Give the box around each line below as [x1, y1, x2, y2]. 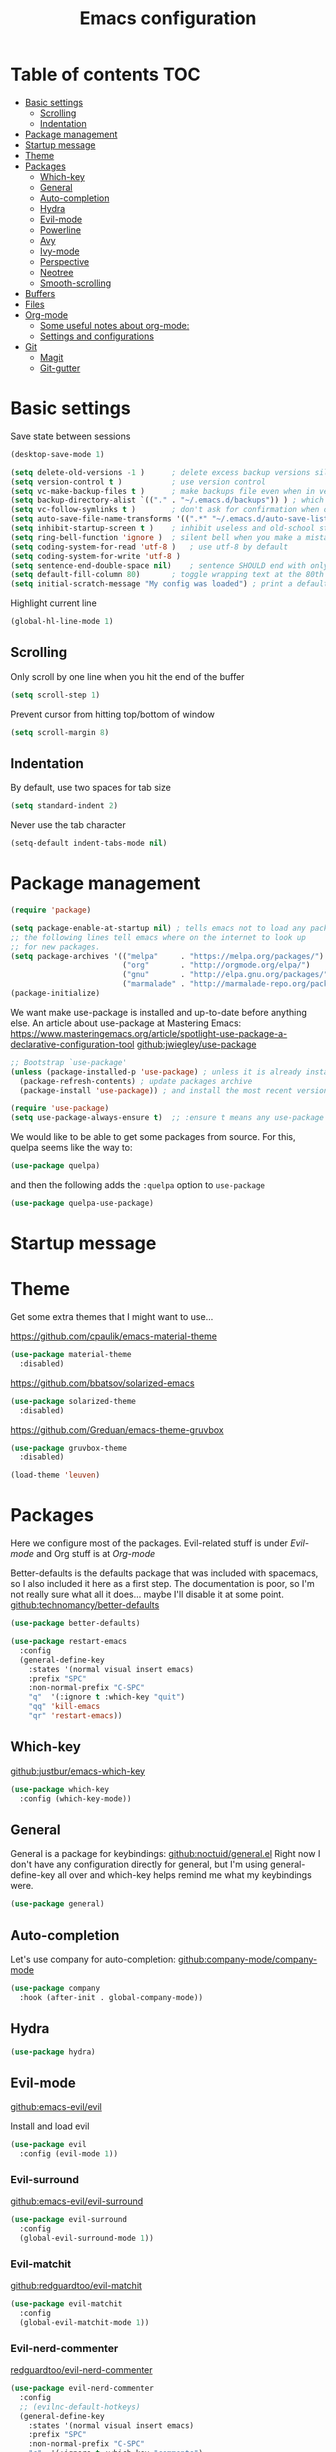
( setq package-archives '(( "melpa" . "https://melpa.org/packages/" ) [10, 951, 325, 961]
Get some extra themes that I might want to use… [10, 1311, 214, 1323]
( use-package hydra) [10, 2047, 97, 2057]
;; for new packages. [10, 942, 101, 952]
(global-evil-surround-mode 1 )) [19, 2233, 155, 2243]
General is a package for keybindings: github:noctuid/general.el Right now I [10, 1848, 321, 1860]
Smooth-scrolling [39, 277, 112, 289]
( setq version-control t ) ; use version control [10, 477, 267, 487]
